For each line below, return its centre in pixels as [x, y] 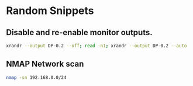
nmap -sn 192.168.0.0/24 [36, 77]
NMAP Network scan [45, 64]
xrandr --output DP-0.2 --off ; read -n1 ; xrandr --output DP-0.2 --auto [96, 46]
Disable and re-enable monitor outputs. [80, 32]
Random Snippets [50, 11]
